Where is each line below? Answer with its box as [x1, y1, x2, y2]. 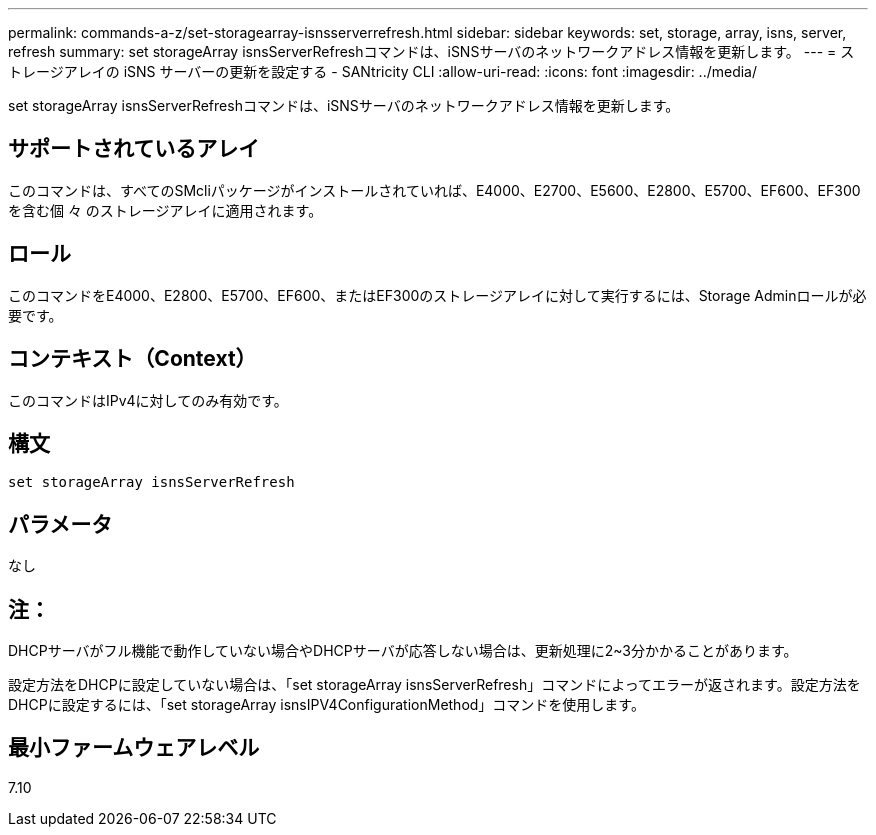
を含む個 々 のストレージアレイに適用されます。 [8, 201, 323, 219]
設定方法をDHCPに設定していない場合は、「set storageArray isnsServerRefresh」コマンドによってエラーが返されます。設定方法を [8, 676, 861, 694]
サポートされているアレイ [8, 136, 260, 162]
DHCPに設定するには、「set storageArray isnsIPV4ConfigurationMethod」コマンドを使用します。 [8, 696, 645, 714]
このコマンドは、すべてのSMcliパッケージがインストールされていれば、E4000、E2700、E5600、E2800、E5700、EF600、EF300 [8, 181, 861, 199]
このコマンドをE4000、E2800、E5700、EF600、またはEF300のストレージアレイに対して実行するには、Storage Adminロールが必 [8, 286, 867, 304]
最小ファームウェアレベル [8, 735, 260, 761]
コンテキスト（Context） [8, 346, 257, 372]
